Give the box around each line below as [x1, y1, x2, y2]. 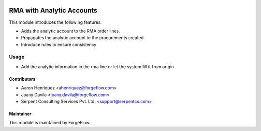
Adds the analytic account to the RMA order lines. [21, 28, 120, 34]
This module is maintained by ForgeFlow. [9, 120, 90, 126]
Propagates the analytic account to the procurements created [21, 35, 144, 41]
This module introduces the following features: [9, 19, 102, 25]
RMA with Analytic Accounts [9, 6, 98, 15]
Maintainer [9, 111, 31, 116]
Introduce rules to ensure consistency [21, 42, 97, 47]
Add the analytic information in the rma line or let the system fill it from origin [21, 63, 174, 70]
